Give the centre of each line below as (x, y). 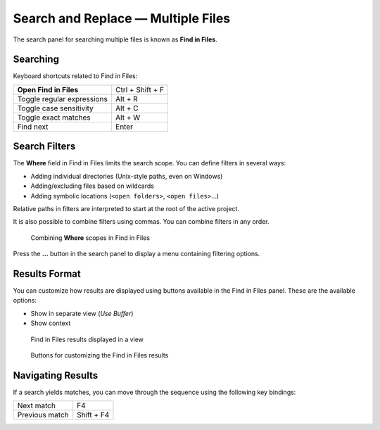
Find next (33, 127)
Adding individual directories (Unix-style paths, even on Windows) (127, 176)
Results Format (47, 273)
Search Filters (44, 147)
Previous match (43, 415)
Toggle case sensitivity (56, 108)
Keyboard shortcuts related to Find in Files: (75, 76)
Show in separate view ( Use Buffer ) (82, 313)
